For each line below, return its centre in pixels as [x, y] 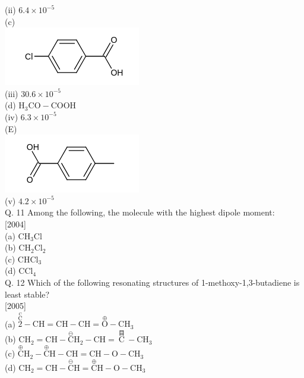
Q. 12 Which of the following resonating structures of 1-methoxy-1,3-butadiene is [152, 282]
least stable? [27, 294]
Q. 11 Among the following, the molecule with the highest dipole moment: [140, 212]
